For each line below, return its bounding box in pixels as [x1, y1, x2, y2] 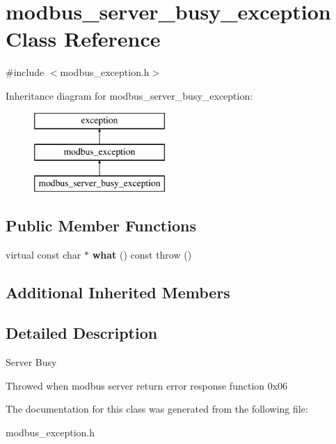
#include [6, 65, 45, 79]
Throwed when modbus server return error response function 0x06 [6, 378, 288, 392]
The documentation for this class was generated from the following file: [6, 401, 308, 416]
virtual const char [6, 247, 81, 261]
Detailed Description [6, 322, 158, 344]
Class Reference [6, 24, 161, 53]
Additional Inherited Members [6, 281, 230, 303]
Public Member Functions [6, 214, 196, 236]
